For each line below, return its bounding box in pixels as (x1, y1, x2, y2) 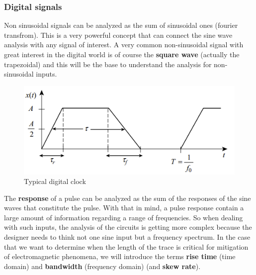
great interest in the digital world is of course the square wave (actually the (4, 49, 240, 59)
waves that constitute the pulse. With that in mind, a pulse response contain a (4, 202, 244, 213)
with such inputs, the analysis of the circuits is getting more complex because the (4, 222, 252, 232)
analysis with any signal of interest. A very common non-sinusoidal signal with (4, 39, 244, 50)
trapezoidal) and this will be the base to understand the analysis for (4, 59, 212, 69)
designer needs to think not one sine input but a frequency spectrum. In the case (4, 232, 251, 242)
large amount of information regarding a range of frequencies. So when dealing (4, 212, 243, 222)
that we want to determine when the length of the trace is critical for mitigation (4, 241, 249, 252)
